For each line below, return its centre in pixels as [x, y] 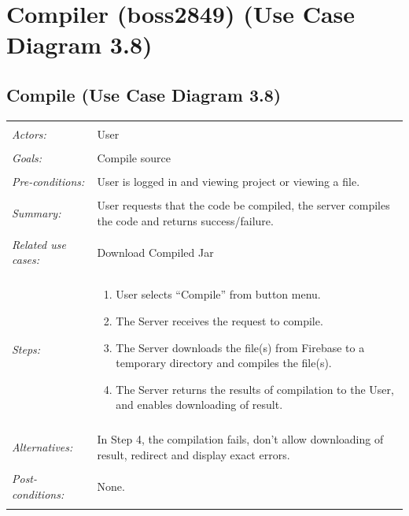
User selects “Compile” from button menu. [218, 294]
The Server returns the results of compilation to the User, [255, 389]
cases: [26, 260]
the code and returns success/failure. [185, 220]
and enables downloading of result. [199, 405]
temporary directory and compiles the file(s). [224, 363]
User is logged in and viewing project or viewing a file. [228, 181]
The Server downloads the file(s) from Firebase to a [240, 347]
